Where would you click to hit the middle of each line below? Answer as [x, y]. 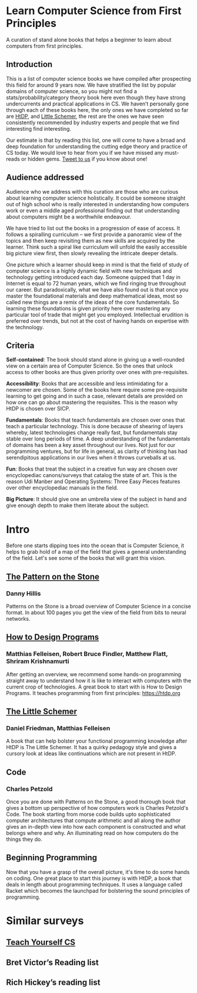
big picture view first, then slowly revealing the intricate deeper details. [92, 253]
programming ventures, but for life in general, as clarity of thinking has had [97, 451]
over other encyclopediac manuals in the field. [62, 488]
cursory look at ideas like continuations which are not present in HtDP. [91, 754]
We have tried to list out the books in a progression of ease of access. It [93, 228]
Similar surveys [45, 921]
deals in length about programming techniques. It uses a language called [94, 884]
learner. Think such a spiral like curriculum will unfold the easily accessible [96, 247]
